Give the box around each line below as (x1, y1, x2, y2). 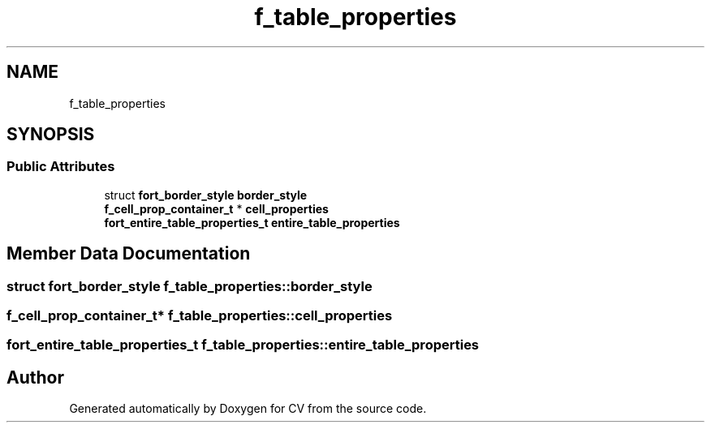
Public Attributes (6, 158, 115, 175)
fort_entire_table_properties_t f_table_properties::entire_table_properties (6, 337, 480, 354)
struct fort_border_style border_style (104, 187, 308, 202)
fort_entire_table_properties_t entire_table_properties (104, 215, 400, 230)
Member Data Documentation (6, 243, 251, 264)
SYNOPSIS (6, 124, 95, 145)
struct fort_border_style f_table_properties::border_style (6, 277, 373, 294)
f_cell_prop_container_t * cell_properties (104, 201, 329, 216)
